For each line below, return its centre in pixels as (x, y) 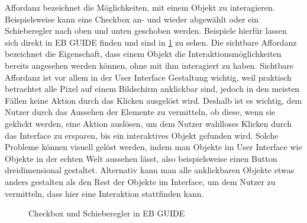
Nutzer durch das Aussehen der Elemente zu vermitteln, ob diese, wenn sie (140, 112)
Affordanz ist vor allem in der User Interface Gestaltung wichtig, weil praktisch (148, 77)
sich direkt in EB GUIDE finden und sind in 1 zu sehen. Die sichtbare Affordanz (151, 42)
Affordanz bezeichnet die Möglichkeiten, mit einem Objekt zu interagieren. (140, 7)
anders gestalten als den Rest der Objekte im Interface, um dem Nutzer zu (140, 181)
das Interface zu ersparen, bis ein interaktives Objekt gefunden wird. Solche (142, 135)
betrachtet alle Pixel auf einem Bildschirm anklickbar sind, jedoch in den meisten (152, 89)
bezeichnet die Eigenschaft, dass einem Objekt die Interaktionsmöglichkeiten (143, 54)
